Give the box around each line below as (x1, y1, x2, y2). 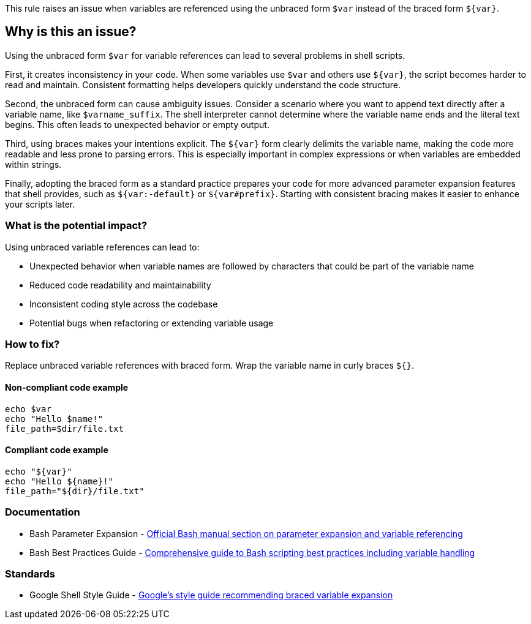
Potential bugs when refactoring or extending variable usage (29, 317, 274, 328)
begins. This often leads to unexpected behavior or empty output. (5, 119, 269, 130)
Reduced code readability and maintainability (29, 279, 211, 290)
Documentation (5, 506, 80, 519)
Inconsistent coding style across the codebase (29, 298, 218, 309)
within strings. (5, 159, 62, 170)
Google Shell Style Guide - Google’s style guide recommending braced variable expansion (29, 590, 393, 601)
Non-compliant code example (5, 382, 129, 393)
